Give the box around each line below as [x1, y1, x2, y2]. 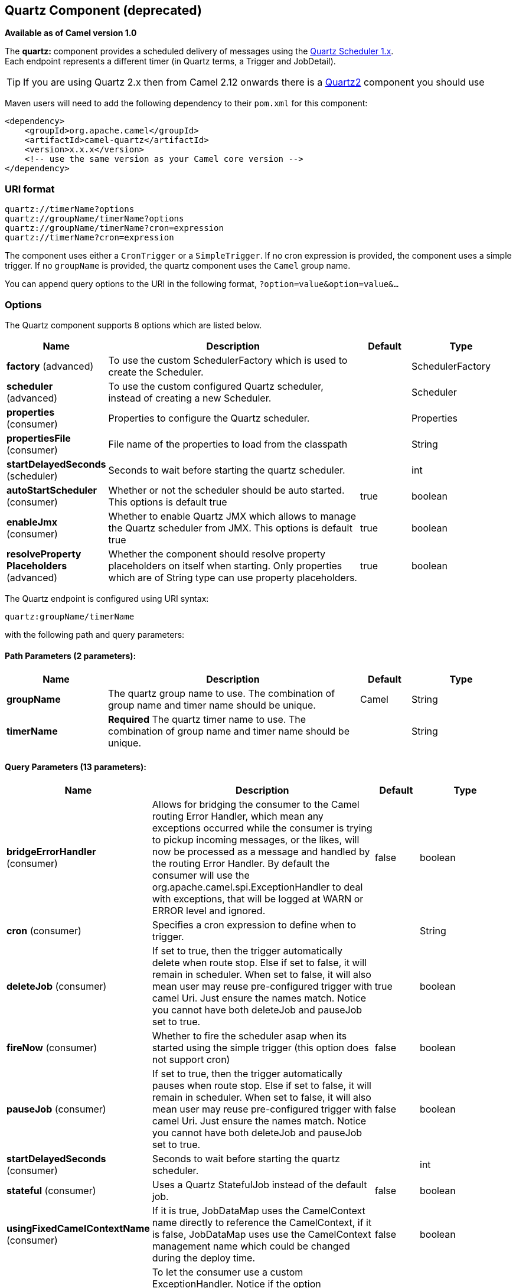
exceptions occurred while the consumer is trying [152, 822, 373, 834]
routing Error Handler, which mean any [152, 810, 324, 823]
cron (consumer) [6, 925, 81, 937]
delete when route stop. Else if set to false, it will [152, 957, 367, 969]
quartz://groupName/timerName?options [5, 214, 184, 224]
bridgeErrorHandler [6, 846, 96, 858]
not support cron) [152, 1054, 230, 1066]
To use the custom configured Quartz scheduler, [108, 380, 324, 392]
